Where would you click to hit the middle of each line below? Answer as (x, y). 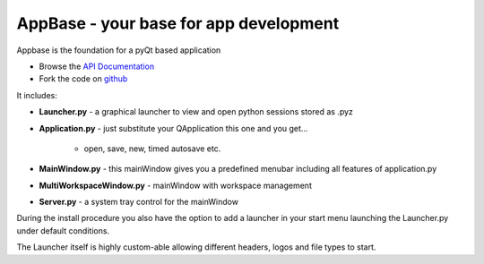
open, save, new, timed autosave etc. (152, 149)
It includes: (37, 95)
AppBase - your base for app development (178, 23)
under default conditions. (63, 230)
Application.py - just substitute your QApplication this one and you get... (173, 128)
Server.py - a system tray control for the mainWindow (139, 202)
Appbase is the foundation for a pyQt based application (119, 50)
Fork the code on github (83, 79)
